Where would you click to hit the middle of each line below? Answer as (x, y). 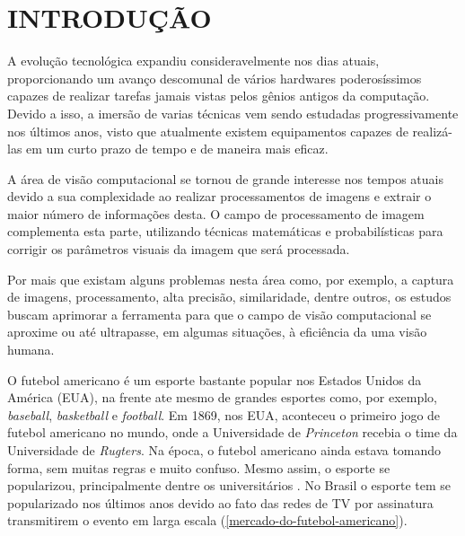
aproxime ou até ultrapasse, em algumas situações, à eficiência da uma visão (217, 332)
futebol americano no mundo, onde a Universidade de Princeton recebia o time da (232, 432)
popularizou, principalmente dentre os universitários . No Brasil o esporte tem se (229, 485)
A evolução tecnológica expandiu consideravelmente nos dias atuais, (193, 61)
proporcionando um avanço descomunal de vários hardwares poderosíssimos (215, 78)
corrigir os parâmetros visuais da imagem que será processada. (179, 249)
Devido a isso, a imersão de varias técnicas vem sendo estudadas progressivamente (233, 113)
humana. (31, 350)
